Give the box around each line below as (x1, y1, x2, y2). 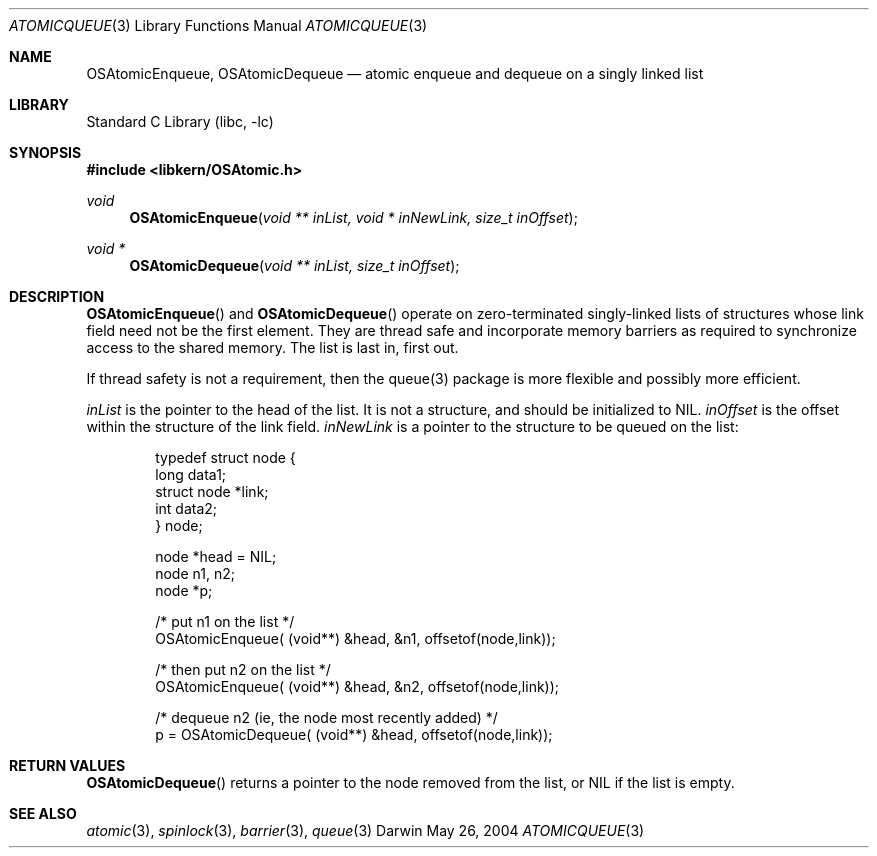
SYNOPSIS (9, 144, 82, 161)
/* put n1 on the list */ (155, 613, 295, 630)
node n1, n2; (155, 565, 235, 582)
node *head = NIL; (155, 548, 277, 565)
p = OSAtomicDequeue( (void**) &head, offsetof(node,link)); (155, 726, 553, 743)
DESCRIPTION (9, 288, 105, 305)
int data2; (155, 500, 218, 517)
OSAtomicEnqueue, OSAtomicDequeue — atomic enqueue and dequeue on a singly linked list (86, 65, 704, 82)
